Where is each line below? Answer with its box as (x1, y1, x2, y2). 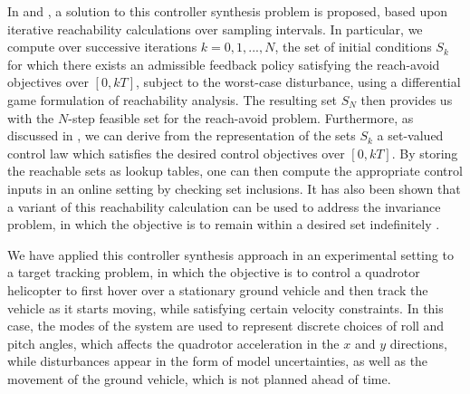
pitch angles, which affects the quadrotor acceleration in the (7, 333, 340, 352)
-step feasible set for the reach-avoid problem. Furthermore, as (68, 108, 414, 127)
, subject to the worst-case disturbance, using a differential (135, 72, 461, 91)
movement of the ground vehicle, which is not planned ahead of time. (7, 369, 391, 388)
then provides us (360, 90, 453, 109)
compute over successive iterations (7, 37, 197, 56)
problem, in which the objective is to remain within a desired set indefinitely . (7, 215, 440, 234)
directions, (389, 333, 447, 352)
